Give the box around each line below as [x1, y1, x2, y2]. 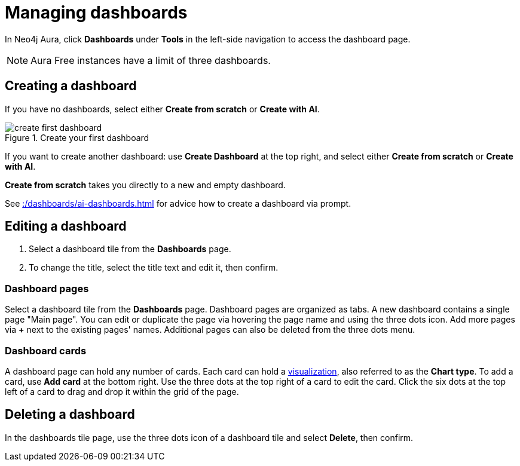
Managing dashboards [5, 2, 188, 23]
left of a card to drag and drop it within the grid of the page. [5, 386, 239, 397]
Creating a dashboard [5, 78, 137, 94]
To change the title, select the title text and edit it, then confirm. [29, 262, 279, 273]
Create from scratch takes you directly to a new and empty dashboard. [5, 179, 286, 190]
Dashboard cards [5, 344, 87, 357]
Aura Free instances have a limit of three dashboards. [30, 54, 271, 66]
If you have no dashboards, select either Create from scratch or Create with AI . [5, 103, 320, 114]
